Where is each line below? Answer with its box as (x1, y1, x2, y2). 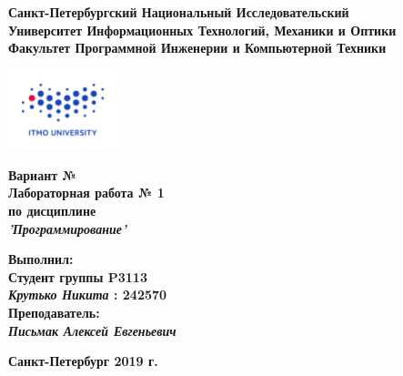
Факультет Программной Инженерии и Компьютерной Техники (8, 38, 387, 57)
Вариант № (8, 165, 76, 184)
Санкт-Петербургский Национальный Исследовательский (8, 3, 349, 21)
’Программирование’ (8, 218, 126, 238)
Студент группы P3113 (8, 267, 147, 286)
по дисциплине (8, 201, 96, 220)
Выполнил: (8, 249, 74, 269)
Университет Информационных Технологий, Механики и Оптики (8, 20, 397, 39)
